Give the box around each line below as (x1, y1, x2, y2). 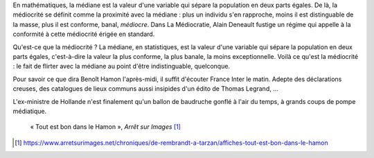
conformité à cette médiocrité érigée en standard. (12, 30, 155, 38)
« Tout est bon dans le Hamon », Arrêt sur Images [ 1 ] (30, 123, 181, 131)
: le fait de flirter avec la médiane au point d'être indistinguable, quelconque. (12, 62, 231, 71)
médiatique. (12, 107, 47, 115)
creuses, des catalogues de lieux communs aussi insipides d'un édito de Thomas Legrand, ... (12, 85, 278, 93)
